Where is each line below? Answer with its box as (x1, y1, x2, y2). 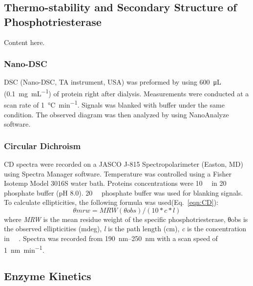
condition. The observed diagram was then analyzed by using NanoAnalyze (4, 109, 229, 119)
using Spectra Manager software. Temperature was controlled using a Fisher (4, 168, 232, 178)
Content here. (4, 37, 45, 47)
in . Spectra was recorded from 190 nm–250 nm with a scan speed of (4, 233, 218, 243)
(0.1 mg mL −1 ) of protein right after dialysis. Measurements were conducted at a (4, 87, 249, 98)
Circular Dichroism (4, 139, 81, 152)
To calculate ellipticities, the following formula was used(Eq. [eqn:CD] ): (4, 197, 218, 207)
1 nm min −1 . (4, 243, 44, 255)
